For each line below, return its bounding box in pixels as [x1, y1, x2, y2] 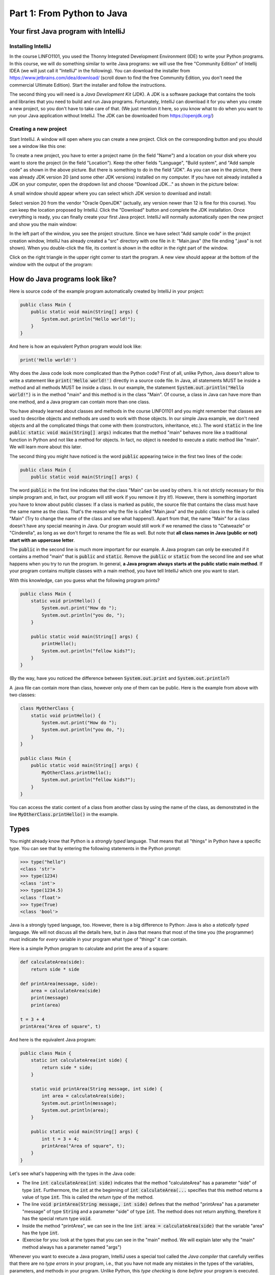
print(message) [31, 995, 69, 1001]
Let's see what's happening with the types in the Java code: [9, 1170, 136, 1177]
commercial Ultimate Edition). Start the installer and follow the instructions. [9, 82, 167, 88]
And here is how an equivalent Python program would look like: [9, 343, 142, 349]
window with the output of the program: [9, 261, 93, 267]
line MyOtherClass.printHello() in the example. [9, 811, 119, 818]
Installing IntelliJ [9, 42, 51, 49]
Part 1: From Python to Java [9, 8, 128, 19]
